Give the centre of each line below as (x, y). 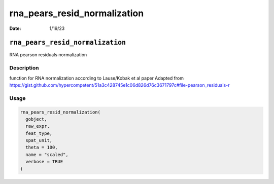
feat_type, (39, 133)
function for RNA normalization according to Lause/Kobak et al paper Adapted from (97, 78)
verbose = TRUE (44, 162)
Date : (15, 28)
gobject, (36, 119)
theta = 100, (42, 148)
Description (24, 68)
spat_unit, (39, 140)
